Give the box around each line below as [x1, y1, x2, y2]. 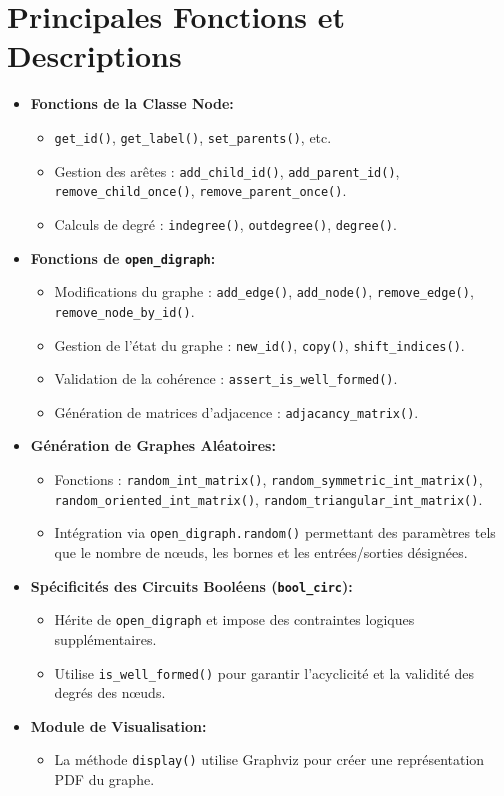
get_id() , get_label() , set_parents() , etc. [54, 126, 332, 147]
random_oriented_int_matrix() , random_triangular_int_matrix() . [54, 488, 483, 509]
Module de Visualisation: [30, 715, 207, 736]
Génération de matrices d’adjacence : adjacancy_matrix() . [54, 401, 419, 422]
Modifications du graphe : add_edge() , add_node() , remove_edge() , [54, 281, 474, 302]
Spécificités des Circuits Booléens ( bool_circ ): [30, 575, 353, 596]
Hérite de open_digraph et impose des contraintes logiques [54, 609, 415, 630]
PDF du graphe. [54, 769, 155, 790]
